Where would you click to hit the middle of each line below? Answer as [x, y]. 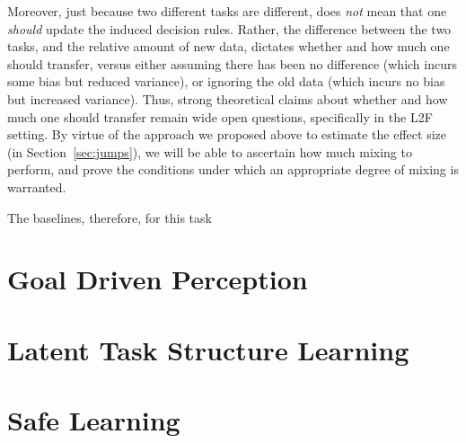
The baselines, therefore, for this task [110, 217]
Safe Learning [94, 420]
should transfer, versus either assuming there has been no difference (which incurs [232, 63]
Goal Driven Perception [158, 279]
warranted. [37, 186]
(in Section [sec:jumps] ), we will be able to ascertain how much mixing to [210, 151]
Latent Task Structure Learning [208, 349]
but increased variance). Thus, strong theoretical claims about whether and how [228, 98]
